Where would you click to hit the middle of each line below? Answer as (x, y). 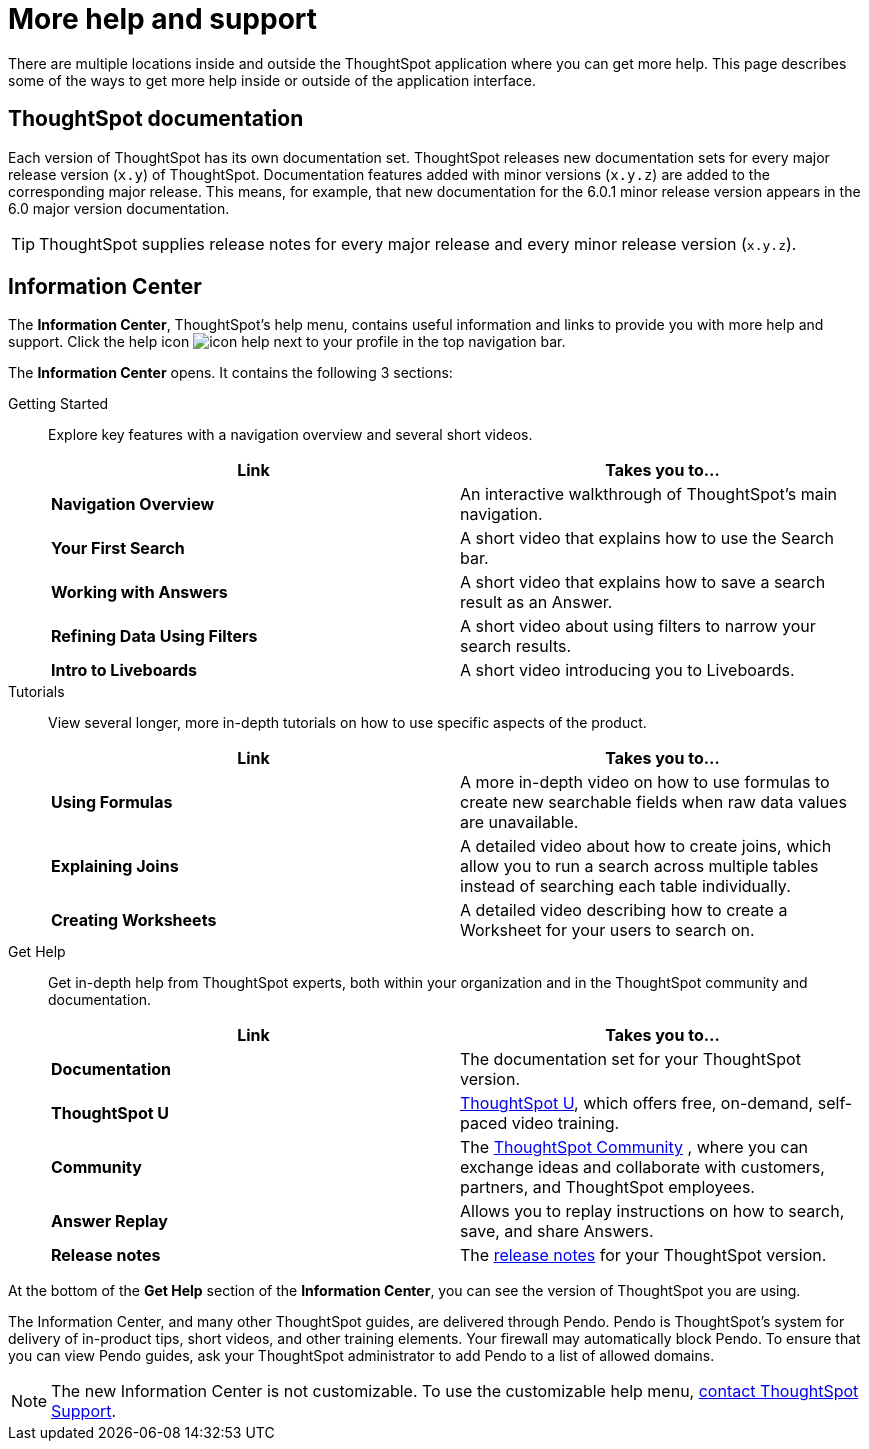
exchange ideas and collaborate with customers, (642, 1167)
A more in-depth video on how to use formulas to (645, 782)
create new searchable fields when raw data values (653, 802)
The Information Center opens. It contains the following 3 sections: (230, 373)
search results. (516, 646)
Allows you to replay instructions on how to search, (652, 1211)
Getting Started (58, 404)
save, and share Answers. (557, 1231)
